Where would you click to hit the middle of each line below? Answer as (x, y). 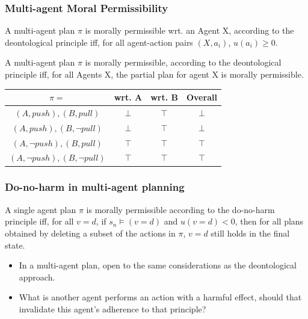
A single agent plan (41, 209)
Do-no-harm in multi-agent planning (95, 187)
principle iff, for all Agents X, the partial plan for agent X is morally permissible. (154, 74)
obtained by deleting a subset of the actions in (90, 233)
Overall (202, 97)
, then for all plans (269, 221)
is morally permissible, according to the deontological (183, 62)
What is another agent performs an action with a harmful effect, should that (160, 297)
